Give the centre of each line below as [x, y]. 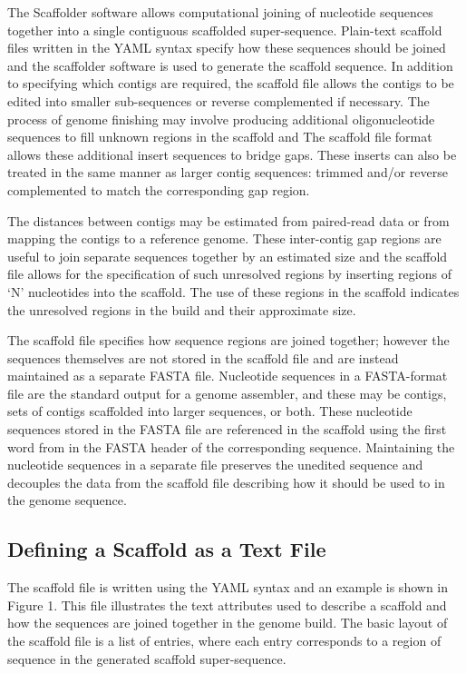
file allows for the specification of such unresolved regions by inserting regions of [229, 274]
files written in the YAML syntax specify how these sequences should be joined [227, 48]
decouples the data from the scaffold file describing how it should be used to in [226, 482]
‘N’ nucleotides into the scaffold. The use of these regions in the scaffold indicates [233, 291]
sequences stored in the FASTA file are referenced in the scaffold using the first [227, 429]
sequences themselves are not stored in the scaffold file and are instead [203, 357]
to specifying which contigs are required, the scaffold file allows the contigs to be [231, 83]
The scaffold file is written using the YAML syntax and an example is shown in [228, 587]
